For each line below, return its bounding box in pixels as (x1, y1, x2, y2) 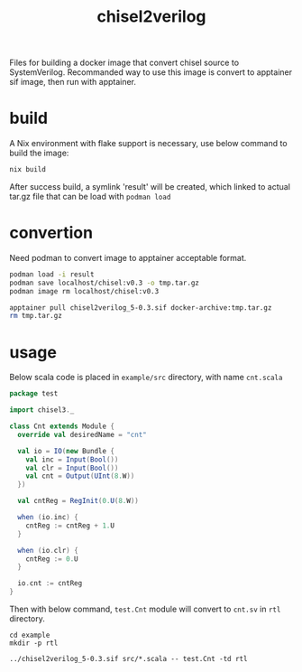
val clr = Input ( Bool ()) (25, 463, 119, 472)
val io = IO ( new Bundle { (17, 446, 115, 455)
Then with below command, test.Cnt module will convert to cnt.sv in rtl (9, 603, 281, 614)
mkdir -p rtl (9, 639, 59, 648)
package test (9, 389, 59, 398)
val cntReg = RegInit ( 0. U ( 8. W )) (17, 497, 140, 506)
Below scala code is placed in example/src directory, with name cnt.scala (9, 372, 283, 383)
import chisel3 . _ (9, 406, 75, 415)
